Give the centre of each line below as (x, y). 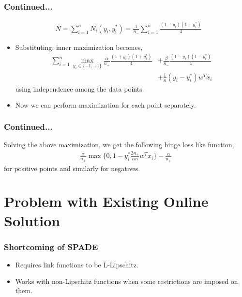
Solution (32, 220)
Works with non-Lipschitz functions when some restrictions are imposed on (127, 281)
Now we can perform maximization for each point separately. (106, 105)
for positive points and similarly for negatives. (72, 168)
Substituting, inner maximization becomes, (79, 47)
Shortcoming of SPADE (51, 246)
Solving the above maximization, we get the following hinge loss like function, (119, 145)
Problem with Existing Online (106, 201)
